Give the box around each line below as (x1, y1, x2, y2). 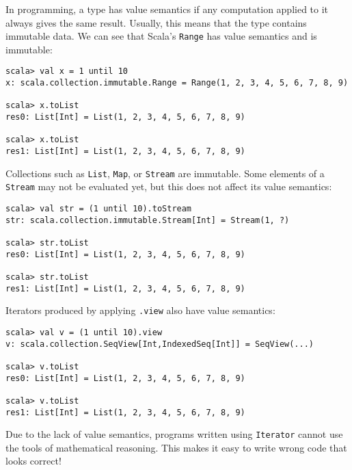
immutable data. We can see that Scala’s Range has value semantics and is (5, 29, 317, 43)
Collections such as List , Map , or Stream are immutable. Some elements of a (5, 166, 325, 180)
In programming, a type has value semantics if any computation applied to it (5, 2, 329, 16)
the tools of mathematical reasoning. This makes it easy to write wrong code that (5, 440, 347, 454)
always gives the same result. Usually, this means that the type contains (5, 15, 307, 29)
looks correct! (5, 454, 62, 468)
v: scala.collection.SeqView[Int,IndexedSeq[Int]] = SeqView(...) (5, 339, 314, 349)
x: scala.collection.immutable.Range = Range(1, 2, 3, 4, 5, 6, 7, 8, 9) (5, 78, 349, 88)
